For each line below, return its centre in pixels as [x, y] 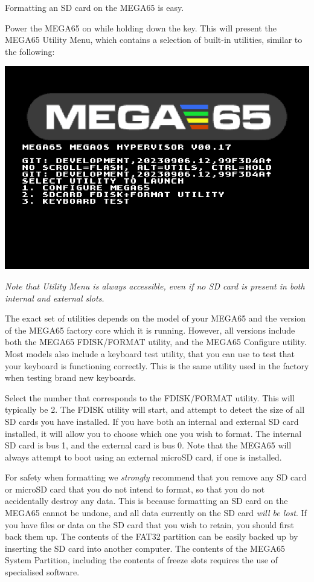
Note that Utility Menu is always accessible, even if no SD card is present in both [155, 286]
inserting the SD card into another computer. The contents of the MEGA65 [145, 548]
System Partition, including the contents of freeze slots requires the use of [141, 560]
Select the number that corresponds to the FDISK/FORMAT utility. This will [150, 397]
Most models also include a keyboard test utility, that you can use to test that [150, 353]
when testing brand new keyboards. [71, 377]
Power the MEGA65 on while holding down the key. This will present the [141, 27]
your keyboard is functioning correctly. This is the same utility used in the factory [157, 365]
